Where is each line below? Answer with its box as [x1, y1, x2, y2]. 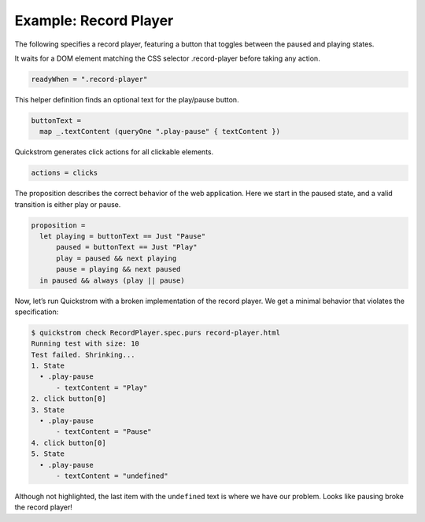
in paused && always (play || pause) [39, 276, 185, 285]
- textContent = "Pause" [56, 428, 153, 436]
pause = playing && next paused [56, 265, 181, 274]
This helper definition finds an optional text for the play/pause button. [14, 94, 239, 104]
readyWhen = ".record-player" [31, 75, 148, 83]
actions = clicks [31, 168, 98, 177]
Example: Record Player [14, 12, 174, 29]
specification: [14, 307, 59, 317]
